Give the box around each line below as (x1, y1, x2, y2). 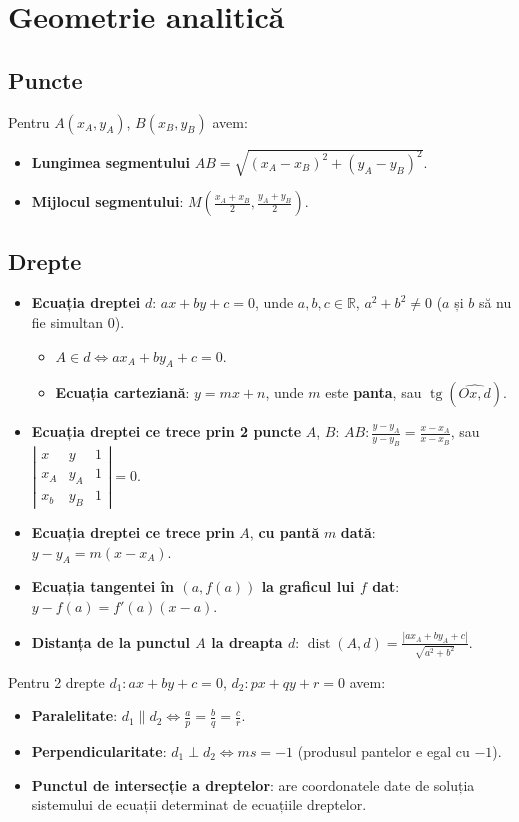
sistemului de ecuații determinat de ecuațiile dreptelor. (31, 794, 367, 815)
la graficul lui (261, 576, 355, 597)
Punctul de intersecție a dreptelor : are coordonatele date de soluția (31, 774, 475, 795)
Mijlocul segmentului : (31, 191, 184, 212)
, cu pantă (249, 521, 320, 542)
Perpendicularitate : (31, 740, 167, 761)
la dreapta (211, 631, 283, 652)
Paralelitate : (31, 705, 118, 726)
